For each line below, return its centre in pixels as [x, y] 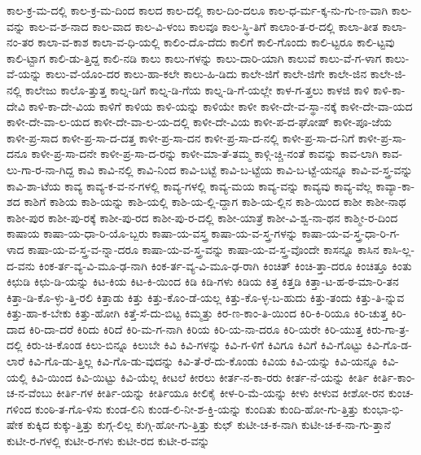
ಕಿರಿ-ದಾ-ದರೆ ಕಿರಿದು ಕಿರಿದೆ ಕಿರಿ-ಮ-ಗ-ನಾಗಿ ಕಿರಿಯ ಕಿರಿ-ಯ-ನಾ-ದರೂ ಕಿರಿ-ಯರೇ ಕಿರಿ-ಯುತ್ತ [196, 328]
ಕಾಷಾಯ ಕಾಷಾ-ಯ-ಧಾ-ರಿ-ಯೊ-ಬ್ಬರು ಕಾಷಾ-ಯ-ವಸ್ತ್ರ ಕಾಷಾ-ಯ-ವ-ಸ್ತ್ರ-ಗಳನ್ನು [152, 233]
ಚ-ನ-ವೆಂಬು [30, 393]
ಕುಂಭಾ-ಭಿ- [383, 408]
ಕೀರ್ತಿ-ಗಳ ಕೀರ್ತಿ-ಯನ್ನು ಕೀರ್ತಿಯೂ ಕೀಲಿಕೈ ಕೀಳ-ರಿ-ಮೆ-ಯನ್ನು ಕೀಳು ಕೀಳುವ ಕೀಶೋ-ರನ [221, 393]
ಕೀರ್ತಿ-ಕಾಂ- [394, 376]
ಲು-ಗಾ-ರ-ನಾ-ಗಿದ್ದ [40, 169]
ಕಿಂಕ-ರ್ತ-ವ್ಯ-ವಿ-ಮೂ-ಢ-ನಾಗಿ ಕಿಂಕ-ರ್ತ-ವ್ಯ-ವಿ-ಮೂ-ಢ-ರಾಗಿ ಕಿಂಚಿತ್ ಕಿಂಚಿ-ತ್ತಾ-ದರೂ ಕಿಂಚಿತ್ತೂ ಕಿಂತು [225, 265]
